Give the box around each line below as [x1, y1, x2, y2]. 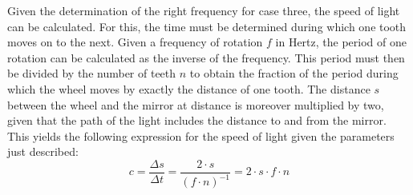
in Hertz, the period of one [275, 34, 407, 50]
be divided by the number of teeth [7, 65, 176, 82]
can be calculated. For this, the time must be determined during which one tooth [7, 18, 407, 34]
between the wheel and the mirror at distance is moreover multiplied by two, [7, 96, 384, 113]
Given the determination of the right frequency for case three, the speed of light [7, 2, 400, 18]
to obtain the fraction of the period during [189, 65, 399, 82]
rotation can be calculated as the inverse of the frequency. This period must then [7, 49, 405, 66]
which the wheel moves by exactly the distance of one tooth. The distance [7, 80, 370, 97]
